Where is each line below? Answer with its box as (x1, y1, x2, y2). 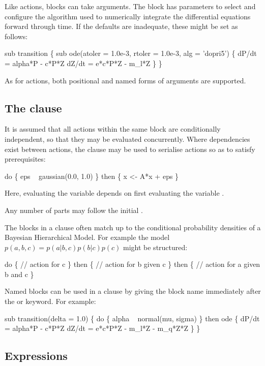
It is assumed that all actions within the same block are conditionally (5, 124, 221, 134)
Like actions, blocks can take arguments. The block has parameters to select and (5, 1, 256, 11)
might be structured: (123, 241, 188, 252)
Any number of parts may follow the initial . (5, 204, 143, 215)
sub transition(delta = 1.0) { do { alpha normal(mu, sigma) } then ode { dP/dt (5, 313, 260, 323)
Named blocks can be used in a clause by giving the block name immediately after (5, 286, 261, 296)
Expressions (5, 348, 68, 363)
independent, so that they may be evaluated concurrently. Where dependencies (5, 133, 250, 144)
